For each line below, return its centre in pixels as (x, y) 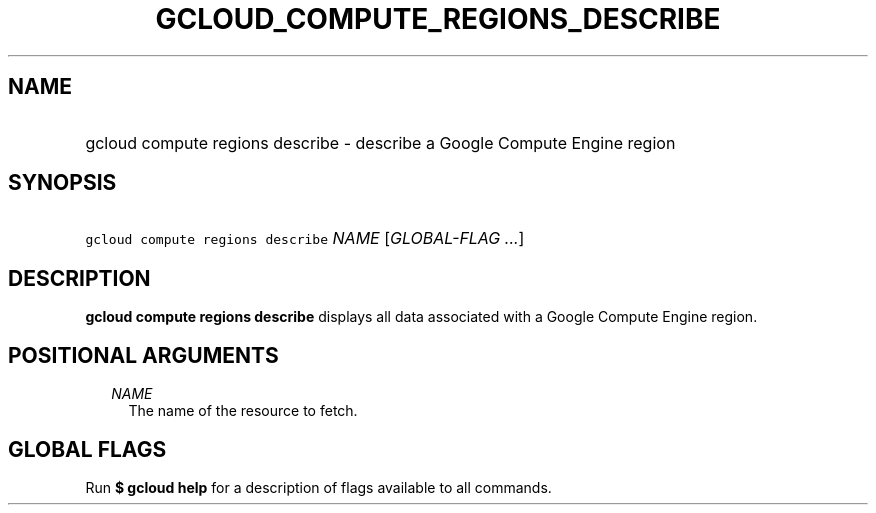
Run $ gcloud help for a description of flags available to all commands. (318, 487)
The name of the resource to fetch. (243, 411)
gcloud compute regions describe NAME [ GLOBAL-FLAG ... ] (305, 238)
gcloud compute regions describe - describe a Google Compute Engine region (380, 142)
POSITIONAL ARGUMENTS (143, 355)
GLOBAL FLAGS (87, 449)
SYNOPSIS (62, 183)
